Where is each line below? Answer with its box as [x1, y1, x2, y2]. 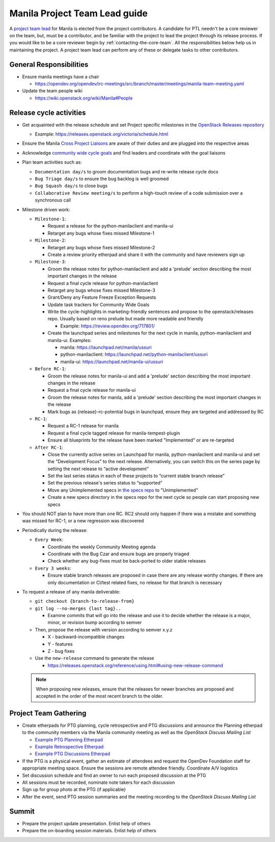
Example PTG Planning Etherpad [35, 736, 103, 743]
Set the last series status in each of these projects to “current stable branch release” [47, 473, 225, 479]
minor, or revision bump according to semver [47, 620, 142, 626]
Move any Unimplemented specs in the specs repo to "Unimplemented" [47, 487, 199, 493]
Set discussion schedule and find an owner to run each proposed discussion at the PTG [22, 772, 206, 778]
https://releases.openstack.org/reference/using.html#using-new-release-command [47, 662, 224, 668]
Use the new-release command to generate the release [35, 655, 154, 661]
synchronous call [35, 197, 71, 203]
